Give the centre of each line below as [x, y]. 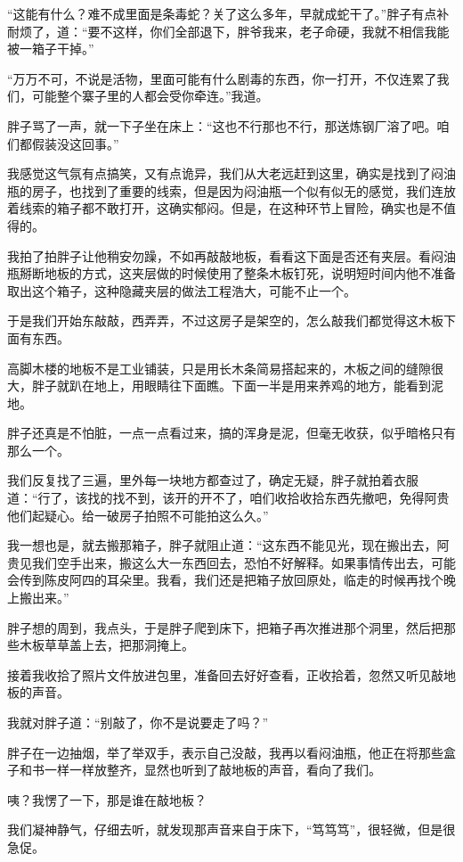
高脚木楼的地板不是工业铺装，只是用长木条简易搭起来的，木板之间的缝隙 [219, 368]
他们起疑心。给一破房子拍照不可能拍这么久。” [138, 515]
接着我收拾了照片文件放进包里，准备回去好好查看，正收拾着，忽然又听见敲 [225, 674]
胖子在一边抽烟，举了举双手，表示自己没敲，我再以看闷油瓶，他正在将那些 [225, 752]
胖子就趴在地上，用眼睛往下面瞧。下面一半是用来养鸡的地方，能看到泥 [237, 386]
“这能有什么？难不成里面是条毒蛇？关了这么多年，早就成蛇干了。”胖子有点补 [228, 13]
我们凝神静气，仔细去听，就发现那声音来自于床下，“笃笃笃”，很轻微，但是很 [231, 829]
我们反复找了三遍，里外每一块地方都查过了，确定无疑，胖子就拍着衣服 [213, 480]
